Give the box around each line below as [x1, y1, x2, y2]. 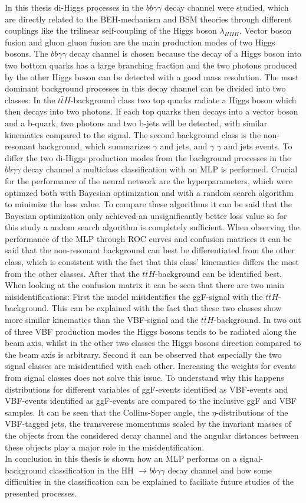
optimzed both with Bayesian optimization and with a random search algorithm [5, 186, 294, 198]
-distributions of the [216, 406, 288, 418]
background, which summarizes [38, 140, 150, 152]
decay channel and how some [167, 463, 272, 476]
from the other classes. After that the [5, 267, 140, 279]
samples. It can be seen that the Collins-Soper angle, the [5, 406, 209, 418]
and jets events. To [223, 140, 292, 152]
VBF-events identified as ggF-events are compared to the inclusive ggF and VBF [5, 394, 297, 407]
